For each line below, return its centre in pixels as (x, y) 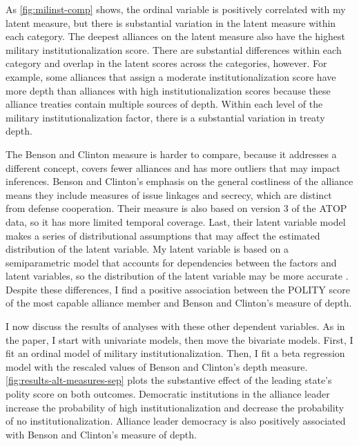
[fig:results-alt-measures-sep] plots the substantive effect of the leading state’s (169, 380)
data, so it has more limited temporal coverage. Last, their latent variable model (176, 221)
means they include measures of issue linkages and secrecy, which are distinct (169, 194)
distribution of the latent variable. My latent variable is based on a (147, 249)
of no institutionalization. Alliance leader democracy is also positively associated (176, 421)
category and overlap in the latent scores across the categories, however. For (166, 63)
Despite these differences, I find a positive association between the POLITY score (178, 289)
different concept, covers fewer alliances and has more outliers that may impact (173, 167)
